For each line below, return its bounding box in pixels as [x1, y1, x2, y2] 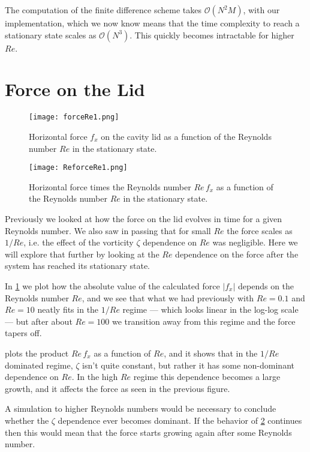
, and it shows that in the [164, 346, 258, 359]
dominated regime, [5, 358, 73, 371]
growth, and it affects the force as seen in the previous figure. [5, 382, 230, 394]
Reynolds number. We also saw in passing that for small [5, 224, 211, 237]
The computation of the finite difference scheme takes [5, 4, 201, 16]
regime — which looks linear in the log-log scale [122, 303, 299, 316]
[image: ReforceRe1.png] [29, 163, 128, 172]
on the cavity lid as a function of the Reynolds [101, 130, 272, 142]
